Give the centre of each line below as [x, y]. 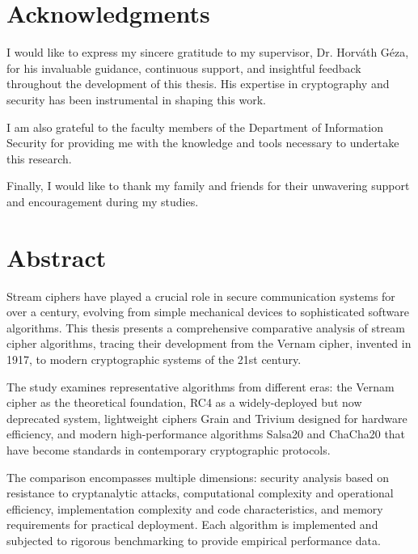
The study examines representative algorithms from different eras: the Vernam [201, 386]
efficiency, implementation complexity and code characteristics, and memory [195, 508]
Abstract [57, 257]
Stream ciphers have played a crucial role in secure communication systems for [201, 296]
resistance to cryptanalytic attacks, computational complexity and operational [200, 493]
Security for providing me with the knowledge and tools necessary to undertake [203, 143]
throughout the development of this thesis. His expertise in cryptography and [198, 84]
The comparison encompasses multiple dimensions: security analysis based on [198, 477]
